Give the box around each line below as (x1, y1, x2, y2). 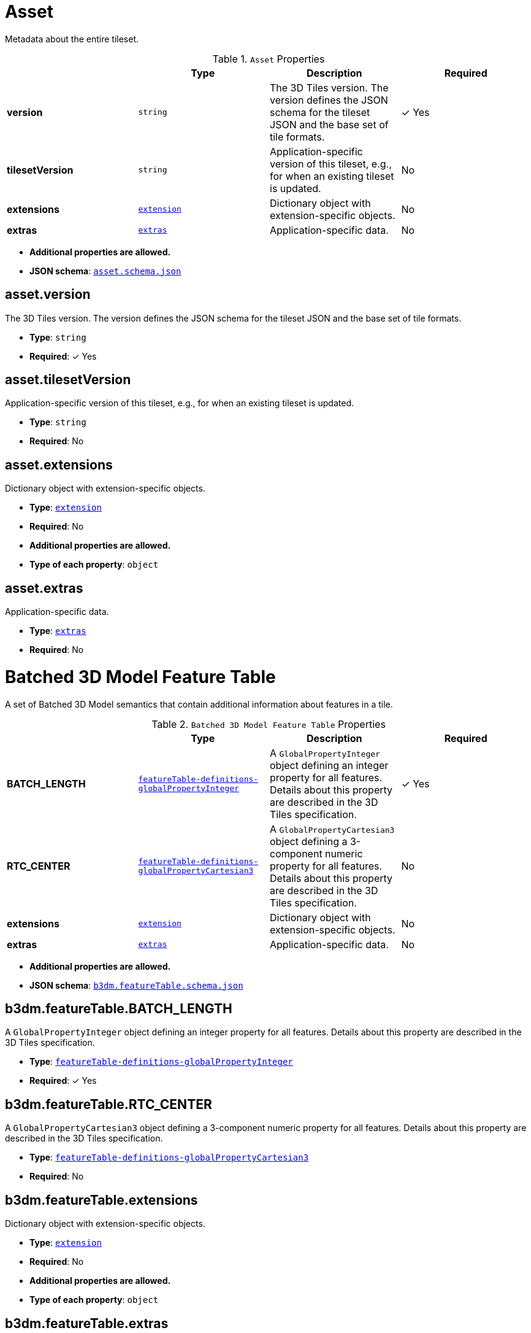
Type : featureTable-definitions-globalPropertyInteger (29, 1056, 293, 1067)
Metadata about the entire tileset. (5, 33, 139, 44)
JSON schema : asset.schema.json (29, 265, 181, 276)
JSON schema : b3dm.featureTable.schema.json (29, 979, 243, 991)
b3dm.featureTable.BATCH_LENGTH (5, 1001, 232, 1017)
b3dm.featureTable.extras (5, 1315, 169, 1331)
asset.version (5, 287, 91, 303)
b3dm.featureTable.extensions (5, 1192, 198, 1208)
